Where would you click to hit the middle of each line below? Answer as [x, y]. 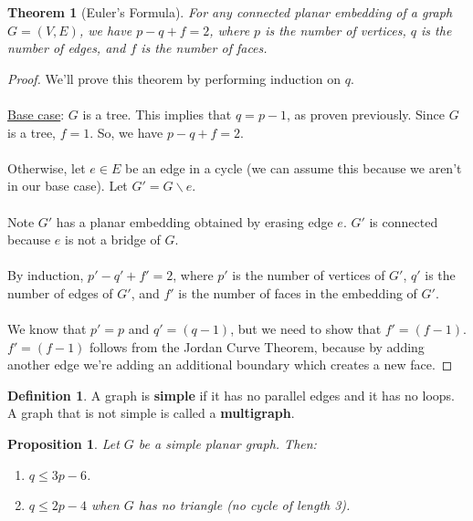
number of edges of [60, 292]
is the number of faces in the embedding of [298, 292]
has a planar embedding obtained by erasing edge [194, 221]
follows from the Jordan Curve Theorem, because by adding [257, 346]
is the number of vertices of [309, 275]
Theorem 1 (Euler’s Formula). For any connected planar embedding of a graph [230, 12]
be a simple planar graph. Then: [227, 444]
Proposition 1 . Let [63, 444]
